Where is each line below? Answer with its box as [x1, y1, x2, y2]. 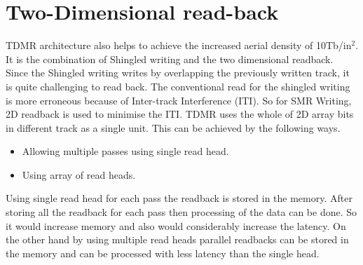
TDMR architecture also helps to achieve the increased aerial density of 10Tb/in [6, 38, 352, 53]
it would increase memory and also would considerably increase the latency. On [6, 218, 346, 233]
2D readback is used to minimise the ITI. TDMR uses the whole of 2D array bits [6, 107, 354, 121]
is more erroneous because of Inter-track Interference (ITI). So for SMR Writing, [6, 93, 352, 107]
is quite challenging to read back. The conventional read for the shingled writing [6, 79, 350, 93]
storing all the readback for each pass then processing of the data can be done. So [6, 205, 357, 219]
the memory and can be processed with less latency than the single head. [6, 245, 320, 260]
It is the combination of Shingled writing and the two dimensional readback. [6, 51, 334, 66]
